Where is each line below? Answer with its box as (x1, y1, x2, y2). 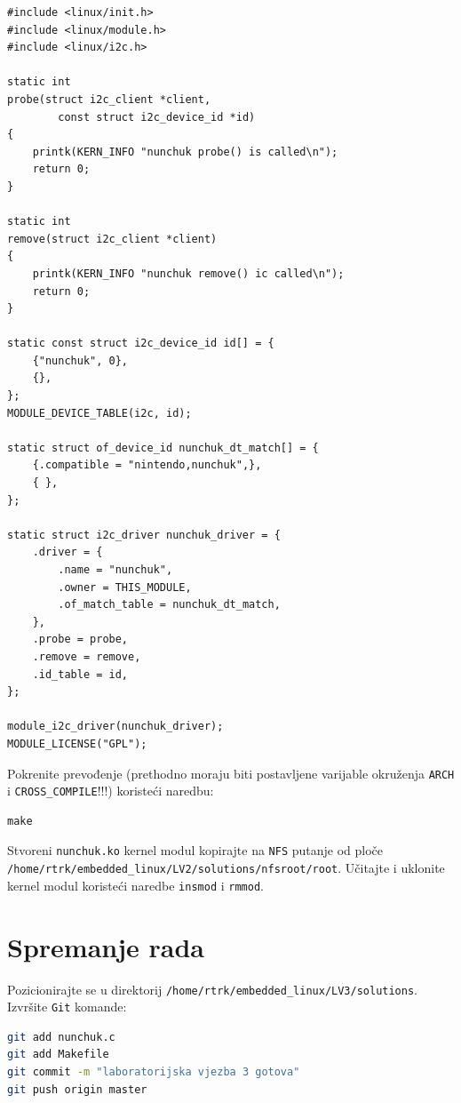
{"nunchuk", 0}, (32, 354, 129, 367)
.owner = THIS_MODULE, (58, 580, 192, 594)
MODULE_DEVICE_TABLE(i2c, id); (7, 406, 192, 420)
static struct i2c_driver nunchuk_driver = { (7, 528, 281, 541)
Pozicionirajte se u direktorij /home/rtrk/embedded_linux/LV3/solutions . (7, 979, 418, 998)
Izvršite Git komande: (7, 997, 127, 1016)
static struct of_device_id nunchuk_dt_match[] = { (7, 441, 319, 454)
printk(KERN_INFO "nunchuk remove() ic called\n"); (32, 267, 345, 280)
